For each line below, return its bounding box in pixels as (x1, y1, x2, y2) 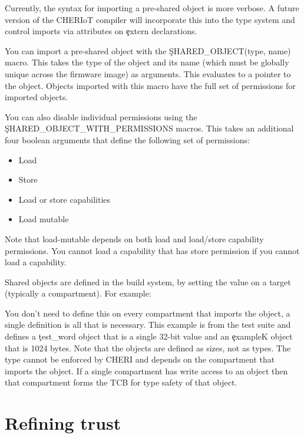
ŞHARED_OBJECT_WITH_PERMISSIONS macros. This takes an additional (5, 122, 294, 134)
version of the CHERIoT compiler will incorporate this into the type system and (5, 13, 295, 25)
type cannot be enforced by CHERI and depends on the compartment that (5, 353, 275, 365)
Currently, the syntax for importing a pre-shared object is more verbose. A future (5, 2, 299, 14)
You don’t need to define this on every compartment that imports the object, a (5, 307, 290, 319)
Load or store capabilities (18, 193, 111, 205)
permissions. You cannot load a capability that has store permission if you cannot (5, 244, 300, 256)
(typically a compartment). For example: (5, 287, 151, 299)
